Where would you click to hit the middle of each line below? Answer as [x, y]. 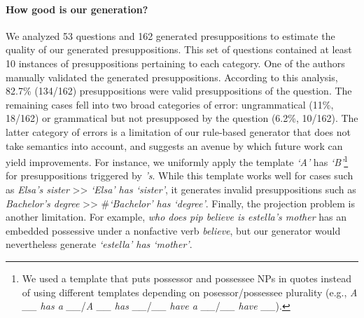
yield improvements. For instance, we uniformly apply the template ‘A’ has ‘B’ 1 [177, 161]
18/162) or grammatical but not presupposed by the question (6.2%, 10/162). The [182, 118]
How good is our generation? [77, 9]
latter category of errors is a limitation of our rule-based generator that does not [178, 131]
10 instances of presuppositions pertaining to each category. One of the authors [175, 63]
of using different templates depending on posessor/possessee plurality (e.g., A [190, 292]
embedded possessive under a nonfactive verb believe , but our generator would [173, 230]
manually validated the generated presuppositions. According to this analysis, [172, 77]
